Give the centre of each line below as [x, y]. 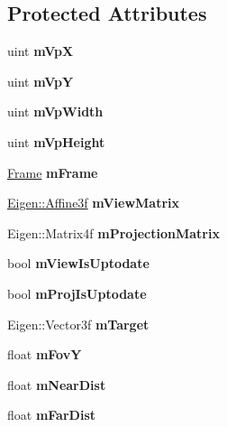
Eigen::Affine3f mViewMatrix [94, 203]
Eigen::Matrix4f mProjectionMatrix [113, 232]
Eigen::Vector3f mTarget [78, 324]
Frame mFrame [53, 172]
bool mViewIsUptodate [78, 263]
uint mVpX [41, 51]
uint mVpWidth [55, 111]
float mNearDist [57, 384]
